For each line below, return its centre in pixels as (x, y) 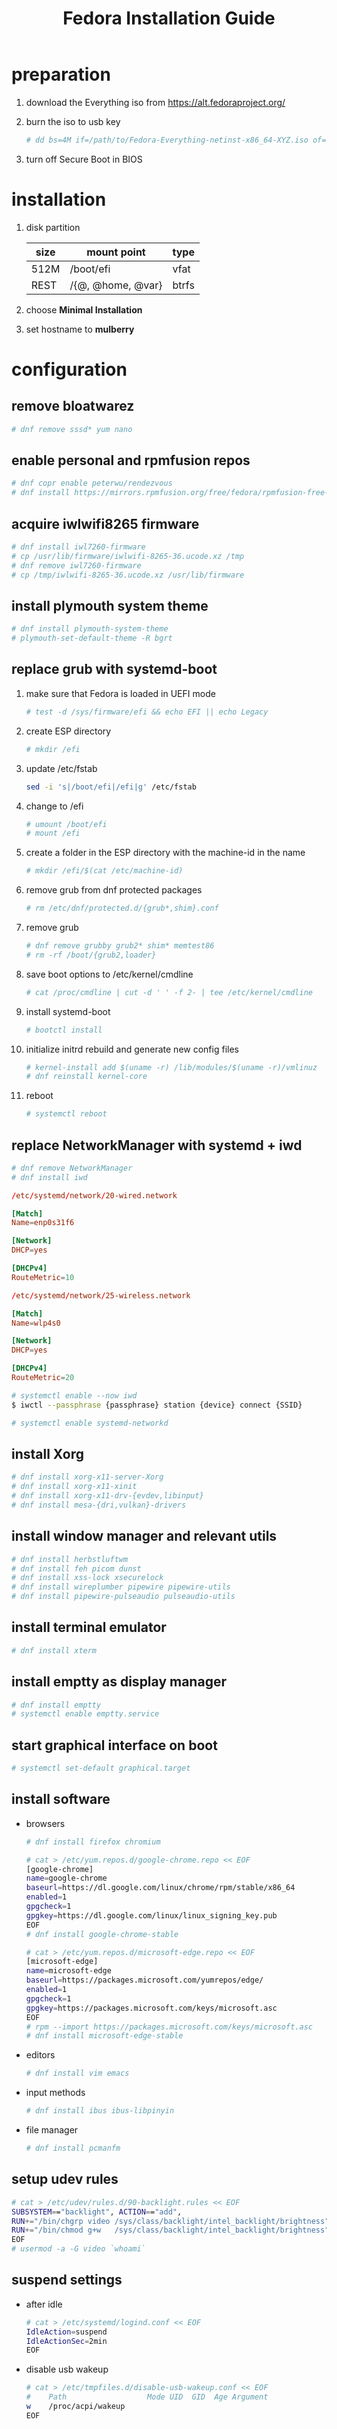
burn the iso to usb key (73, 121)
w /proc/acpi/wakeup (75, 2407)
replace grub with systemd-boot (114, 669)
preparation (61, 74)
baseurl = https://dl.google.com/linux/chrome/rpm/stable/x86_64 (160, 1888)
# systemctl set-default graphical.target (101, 1768)
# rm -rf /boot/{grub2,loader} (91, 955)
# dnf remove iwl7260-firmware (76, 565)
